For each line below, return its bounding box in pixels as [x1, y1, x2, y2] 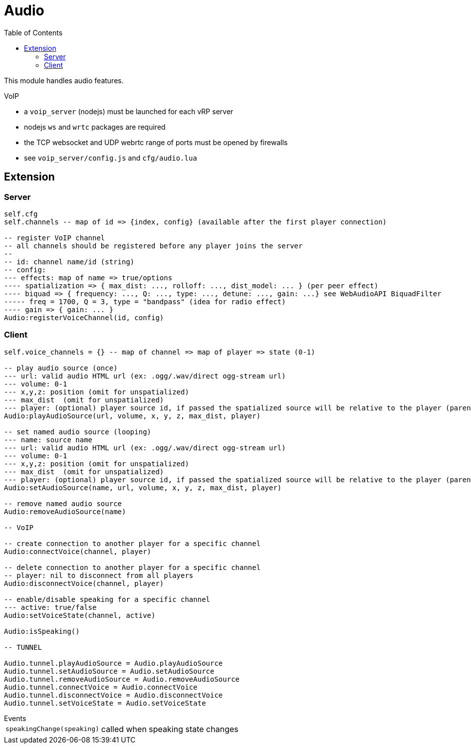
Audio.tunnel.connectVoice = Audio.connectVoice [4, 683, 198, 691]
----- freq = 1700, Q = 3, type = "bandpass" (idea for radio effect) [4, 297, 286, 306]
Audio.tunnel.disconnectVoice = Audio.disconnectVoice [4, 691, 223, 699]
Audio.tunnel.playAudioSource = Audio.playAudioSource [4, 659, 223, 667]
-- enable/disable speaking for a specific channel [4, 595, 211, 603]
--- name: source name [4, 435, 93, 444]
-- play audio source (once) [4, 364, 118, 372]
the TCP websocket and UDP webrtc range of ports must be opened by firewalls [24, 138, 288, 147]
